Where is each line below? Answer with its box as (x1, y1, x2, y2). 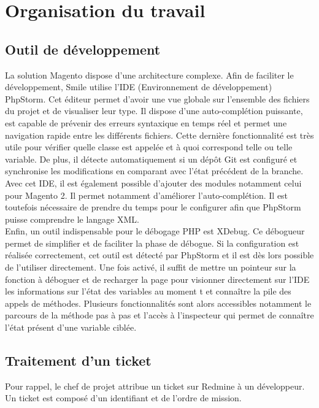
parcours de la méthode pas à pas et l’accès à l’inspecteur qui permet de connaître (5, 309, 314, 321)
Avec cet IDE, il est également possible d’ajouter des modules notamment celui (5, 176, 302, 189)
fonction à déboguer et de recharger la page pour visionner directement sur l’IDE (5, 272, 310, 285)
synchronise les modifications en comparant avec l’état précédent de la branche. (5, 164, 304, 177)
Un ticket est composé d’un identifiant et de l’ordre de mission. (5, 391, 242, 404)
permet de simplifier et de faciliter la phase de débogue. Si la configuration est (5, 236, 299, 249)
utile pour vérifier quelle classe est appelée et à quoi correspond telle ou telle (5, 140, 293, 153)
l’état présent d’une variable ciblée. (5, 321, 137, 334)
